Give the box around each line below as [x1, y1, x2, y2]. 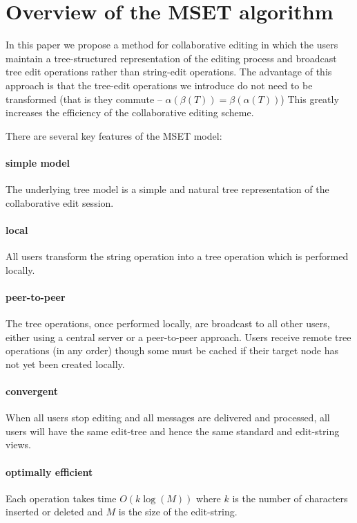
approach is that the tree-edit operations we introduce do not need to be [6, 77, 313, 92]
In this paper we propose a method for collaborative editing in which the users [6, 37, 338, 52]
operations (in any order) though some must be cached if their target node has [6, 343, 338, 358]
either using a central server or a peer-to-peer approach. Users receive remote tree [6, 329, 351, 344]
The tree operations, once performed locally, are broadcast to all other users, [6, 316, 330, 331]
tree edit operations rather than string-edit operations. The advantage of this [6, 64, 332, 79]
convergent [6, 384, 58, 398]
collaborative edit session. [6, 195, 114, 210]
